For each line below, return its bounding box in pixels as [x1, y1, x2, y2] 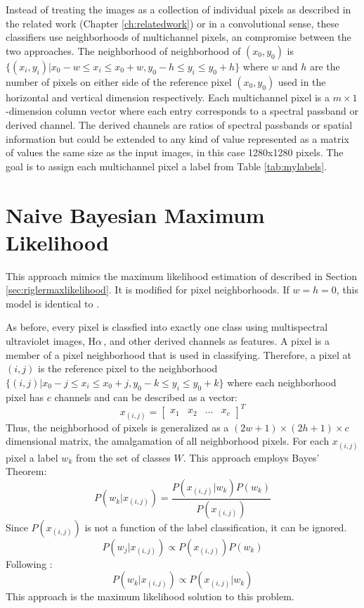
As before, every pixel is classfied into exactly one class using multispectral [6, 319, 328, 334]
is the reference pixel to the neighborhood [37, 361, 218, 376]
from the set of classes [75, 450, 171, 464]
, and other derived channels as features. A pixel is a [103, 334, 330, 348]
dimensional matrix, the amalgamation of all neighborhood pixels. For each [6, 433, 330, 448]
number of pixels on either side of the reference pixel [6, 74, 232, 89]
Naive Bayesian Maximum [6, 200, 265, 229]
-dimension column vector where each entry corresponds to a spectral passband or [6, 103, 358, 118]
